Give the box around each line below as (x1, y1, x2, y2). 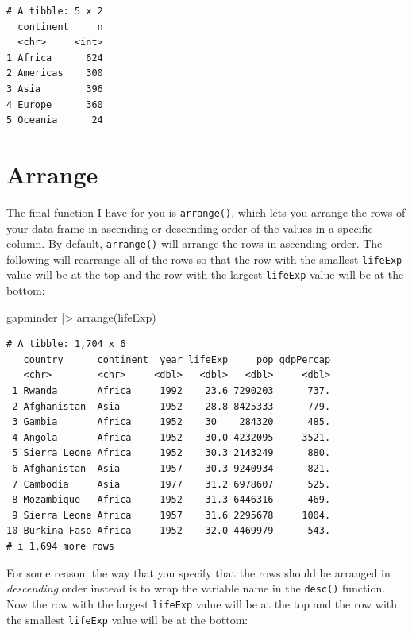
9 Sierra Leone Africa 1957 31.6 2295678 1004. (12, 509, 331, 521)
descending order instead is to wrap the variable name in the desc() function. (6, 580, 386, 596)
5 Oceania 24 (6, 114, 103, 126)
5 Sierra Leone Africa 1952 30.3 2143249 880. (12, 447, 331, 459)
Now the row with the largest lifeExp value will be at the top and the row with (6, 595, 398, 612)
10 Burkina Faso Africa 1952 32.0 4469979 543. (6, 525, 331, 537)
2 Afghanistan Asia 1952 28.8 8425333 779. (12, 400, 331, 412)
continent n (17, 21, 103, 33)
